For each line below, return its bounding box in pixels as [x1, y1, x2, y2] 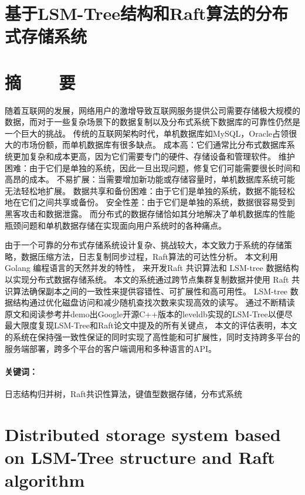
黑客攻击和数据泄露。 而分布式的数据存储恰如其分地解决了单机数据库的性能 [5, 208, 295, 220]
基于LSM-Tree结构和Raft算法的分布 [5, 1, 289, 25]
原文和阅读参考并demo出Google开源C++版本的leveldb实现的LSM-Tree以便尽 [5, 307, 293, 320]
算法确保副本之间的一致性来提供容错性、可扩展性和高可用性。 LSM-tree [12, 284, 288, 297]
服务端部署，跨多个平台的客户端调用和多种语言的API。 [5, 342, 217, 354]
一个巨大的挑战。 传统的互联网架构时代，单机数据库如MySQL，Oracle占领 [5, 127, 289, 139]
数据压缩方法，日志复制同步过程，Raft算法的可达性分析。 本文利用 [21, 250, 278, 262]
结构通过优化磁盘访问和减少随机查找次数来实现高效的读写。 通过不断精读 [12, 296, 295, 308]
